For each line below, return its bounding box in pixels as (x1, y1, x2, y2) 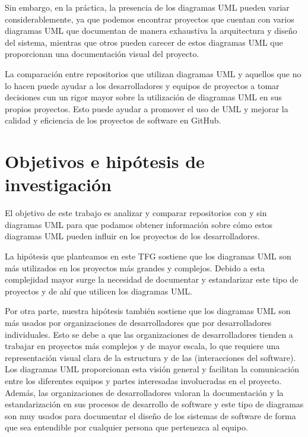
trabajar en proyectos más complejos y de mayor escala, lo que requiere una (5, 340, 280, 352)
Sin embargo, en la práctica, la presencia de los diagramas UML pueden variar (5, 1, 290, 13)
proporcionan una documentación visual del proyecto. (5, 47, 199, 60)
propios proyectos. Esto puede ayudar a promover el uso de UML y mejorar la (5, 102, 288, 115)
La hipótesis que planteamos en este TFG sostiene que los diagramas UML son (5, 250, 291, 262)
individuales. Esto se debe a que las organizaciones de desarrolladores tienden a (5, 328, 293, 340)
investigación (5, 172, 112, 197)
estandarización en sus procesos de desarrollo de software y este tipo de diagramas (5, 398, 304, 410)
